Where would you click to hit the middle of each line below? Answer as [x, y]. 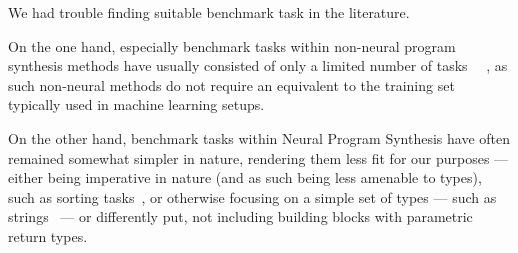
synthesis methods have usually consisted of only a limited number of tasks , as [258, 65]
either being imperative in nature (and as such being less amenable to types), [245, 177]
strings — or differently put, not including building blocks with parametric [240, 216]
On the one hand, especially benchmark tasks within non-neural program [232, 45]
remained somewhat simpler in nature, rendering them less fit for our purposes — [258, 157]
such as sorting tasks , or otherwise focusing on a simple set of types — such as [252, 196]
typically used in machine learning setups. [136, 104]
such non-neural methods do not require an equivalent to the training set [231, 84]
